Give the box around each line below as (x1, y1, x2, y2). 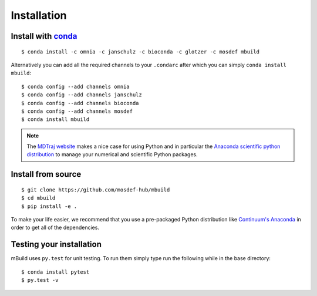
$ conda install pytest (21, 268, 90, 275)
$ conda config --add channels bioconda (21, 100, 139, 106)
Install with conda (11, 31, 77, 41)
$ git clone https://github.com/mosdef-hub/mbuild (21, 186, 170, 193)
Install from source (11, 169, 82, 179)
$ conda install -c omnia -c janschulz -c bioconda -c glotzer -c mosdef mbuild (21, 48, 260, 55)
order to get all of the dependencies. (11, 224, 100, 231)
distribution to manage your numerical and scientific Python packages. (26, 151, 198, 158)
